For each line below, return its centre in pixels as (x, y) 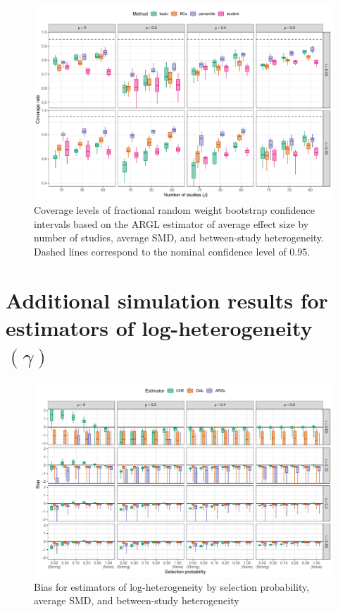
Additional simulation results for (167, 300)
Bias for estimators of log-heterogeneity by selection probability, (172, 586)
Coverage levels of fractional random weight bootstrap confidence (174, 209)
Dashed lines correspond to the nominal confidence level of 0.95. (172, 251)
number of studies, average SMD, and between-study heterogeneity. (179, 238)
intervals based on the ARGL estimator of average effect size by (171, 223)
